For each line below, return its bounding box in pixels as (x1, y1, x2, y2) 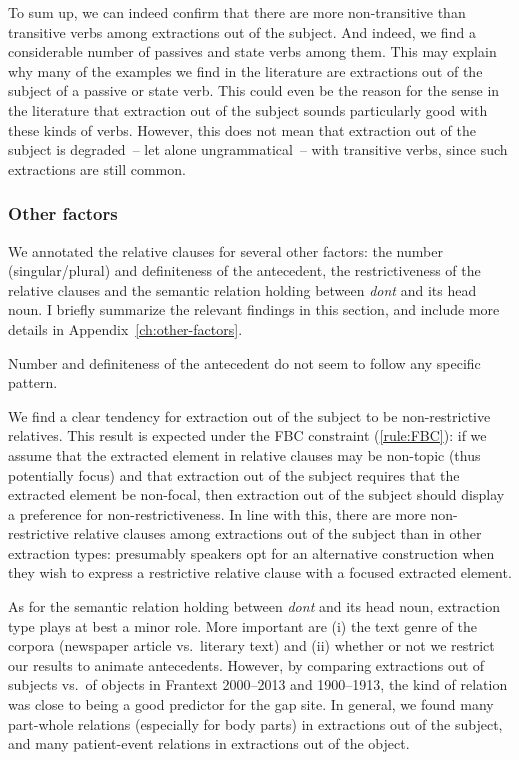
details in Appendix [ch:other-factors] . (8, 318, 243, 339)
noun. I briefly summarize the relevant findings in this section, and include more (8, 299, 500, 320)
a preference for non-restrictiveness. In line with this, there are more (8, 503, 426, 524)
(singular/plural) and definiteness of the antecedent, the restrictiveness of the (8, 260, 481, 281)
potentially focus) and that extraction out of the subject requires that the (8, 464, 460, 485)
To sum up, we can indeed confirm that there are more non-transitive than (8, 2, 466, 22)
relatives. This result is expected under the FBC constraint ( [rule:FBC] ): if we (8, 425, 487, 446)
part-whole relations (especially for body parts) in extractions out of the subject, (8, 713, 503, 734)
